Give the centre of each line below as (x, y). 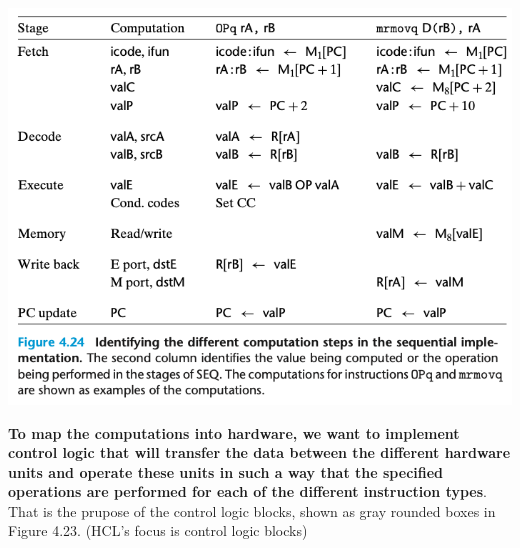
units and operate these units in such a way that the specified (226, 471)
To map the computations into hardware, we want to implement (234, 432)
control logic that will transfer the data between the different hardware (259, 452)
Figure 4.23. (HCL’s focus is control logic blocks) (158, 530)
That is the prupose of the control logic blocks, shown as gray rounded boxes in (252, 510)
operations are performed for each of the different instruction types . (247, 491)
